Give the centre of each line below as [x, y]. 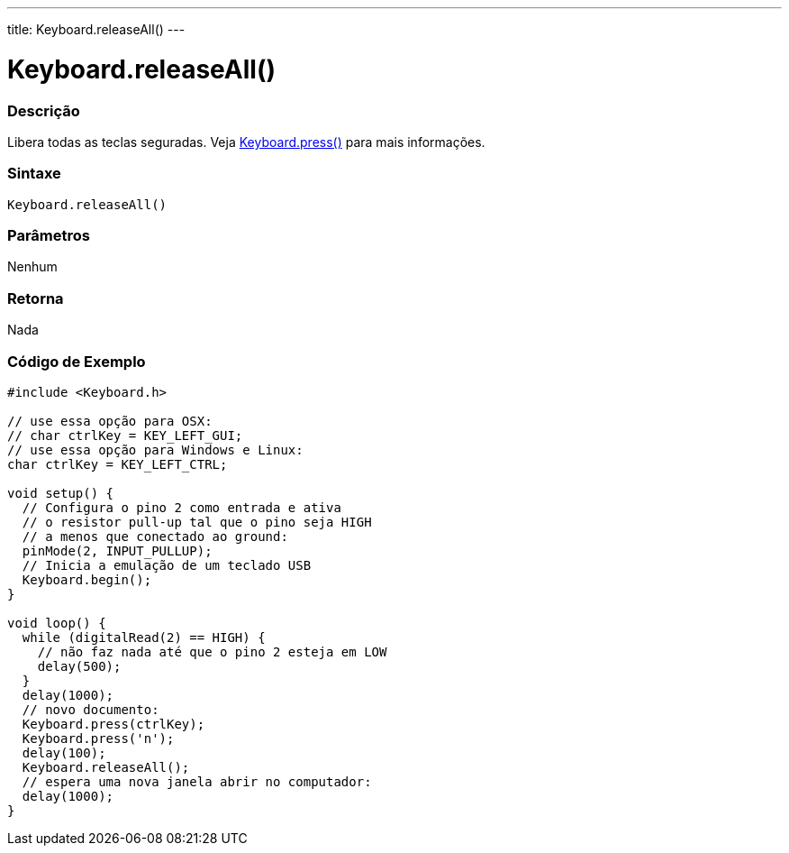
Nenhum [32, 267]
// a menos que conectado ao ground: [155, 536]
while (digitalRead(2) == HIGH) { [144, 637]
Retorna [36, 298]
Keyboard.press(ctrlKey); [113, 724]
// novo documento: [91, 709]
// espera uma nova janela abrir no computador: [197, 781]
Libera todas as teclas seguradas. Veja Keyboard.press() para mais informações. [246, 142]
